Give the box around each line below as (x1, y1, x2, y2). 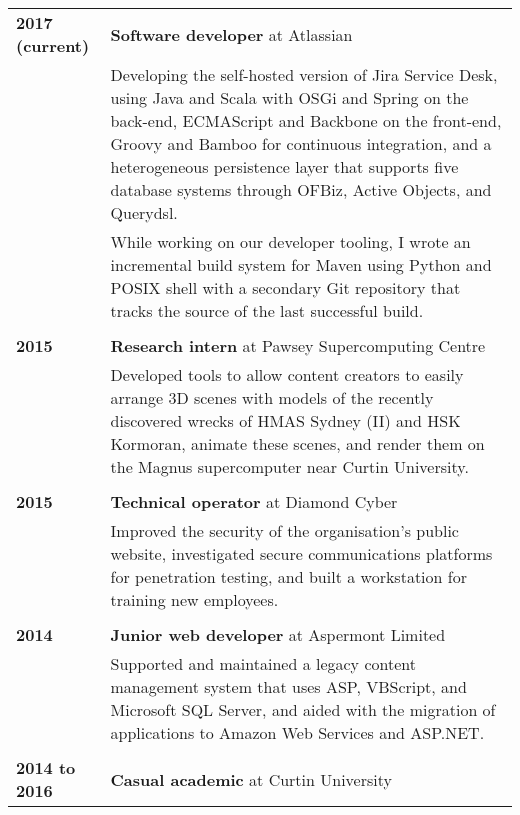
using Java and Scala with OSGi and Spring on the (110, 86, 469, 109)
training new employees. (110, 588, 279, 611)
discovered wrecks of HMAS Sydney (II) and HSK (110, 409, 461, 432)
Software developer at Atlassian (110, 22, 353, 46)
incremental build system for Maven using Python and (110, 253, 492, 276)
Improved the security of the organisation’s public (110, 519, 459, 542)
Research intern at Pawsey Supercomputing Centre (110, 334, 486, 357)
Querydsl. (110, 201, 178, 224)
